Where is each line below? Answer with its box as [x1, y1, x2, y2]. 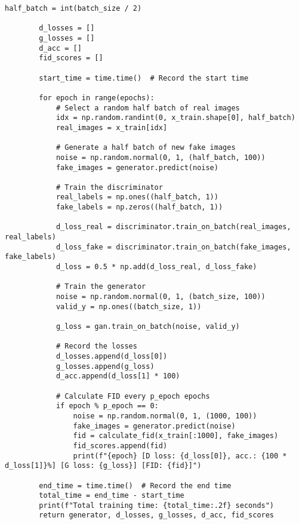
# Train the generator [56, 282, 146, 291]
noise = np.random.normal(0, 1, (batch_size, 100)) [56, 292, 266, 301]
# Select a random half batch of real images [56, 103, 240, 112]
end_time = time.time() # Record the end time [39, 481, 232, 490]
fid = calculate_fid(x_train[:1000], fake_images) [73, 431, 279, 440]
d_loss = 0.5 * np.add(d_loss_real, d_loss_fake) [56, 263, 257, 272]
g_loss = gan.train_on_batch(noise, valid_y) [56, 322, 240, 331]
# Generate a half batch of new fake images [56, 143, 236, 152]
